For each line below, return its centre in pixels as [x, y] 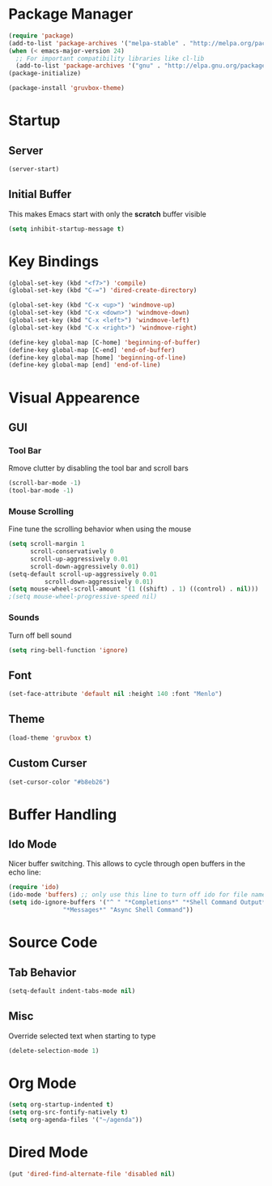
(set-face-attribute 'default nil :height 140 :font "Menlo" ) [115, 694]
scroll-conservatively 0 [72, 552]
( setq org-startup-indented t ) [61, 1105]
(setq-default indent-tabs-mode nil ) [72, 990]
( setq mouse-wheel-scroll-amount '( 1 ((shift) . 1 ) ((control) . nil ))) [134, 589]
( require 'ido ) [34, 887]
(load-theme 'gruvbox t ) [50, 738]
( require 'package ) [41, 36]
